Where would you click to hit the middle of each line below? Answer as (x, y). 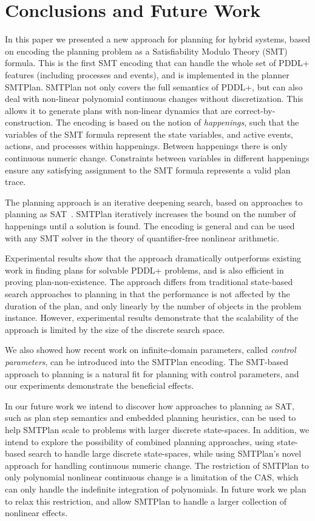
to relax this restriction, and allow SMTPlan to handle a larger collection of (146, 501)
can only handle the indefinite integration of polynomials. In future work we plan (156, 489)
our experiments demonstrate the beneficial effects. (100, 385)
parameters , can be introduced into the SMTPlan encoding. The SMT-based (147, 361)
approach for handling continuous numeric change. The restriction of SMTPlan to (157, 465)
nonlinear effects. (36, 513)
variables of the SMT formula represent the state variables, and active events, (149, 134)
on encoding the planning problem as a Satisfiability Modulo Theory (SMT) (146, 51)
